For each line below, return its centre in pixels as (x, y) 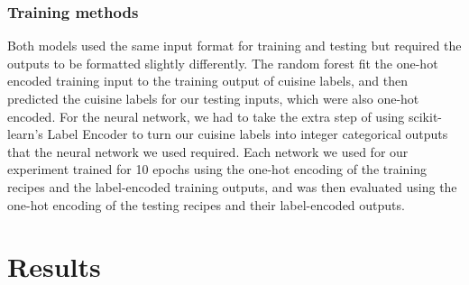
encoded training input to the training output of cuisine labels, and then (208, 81)
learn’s (25, 134)
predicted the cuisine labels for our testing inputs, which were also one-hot (213, 98)
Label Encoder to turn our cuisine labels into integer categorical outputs (248, 134)
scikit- (425, 116)
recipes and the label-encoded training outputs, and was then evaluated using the (232, 186)
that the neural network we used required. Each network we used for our (208, 151)
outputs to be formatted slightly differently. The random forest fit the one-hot (223, 63)
